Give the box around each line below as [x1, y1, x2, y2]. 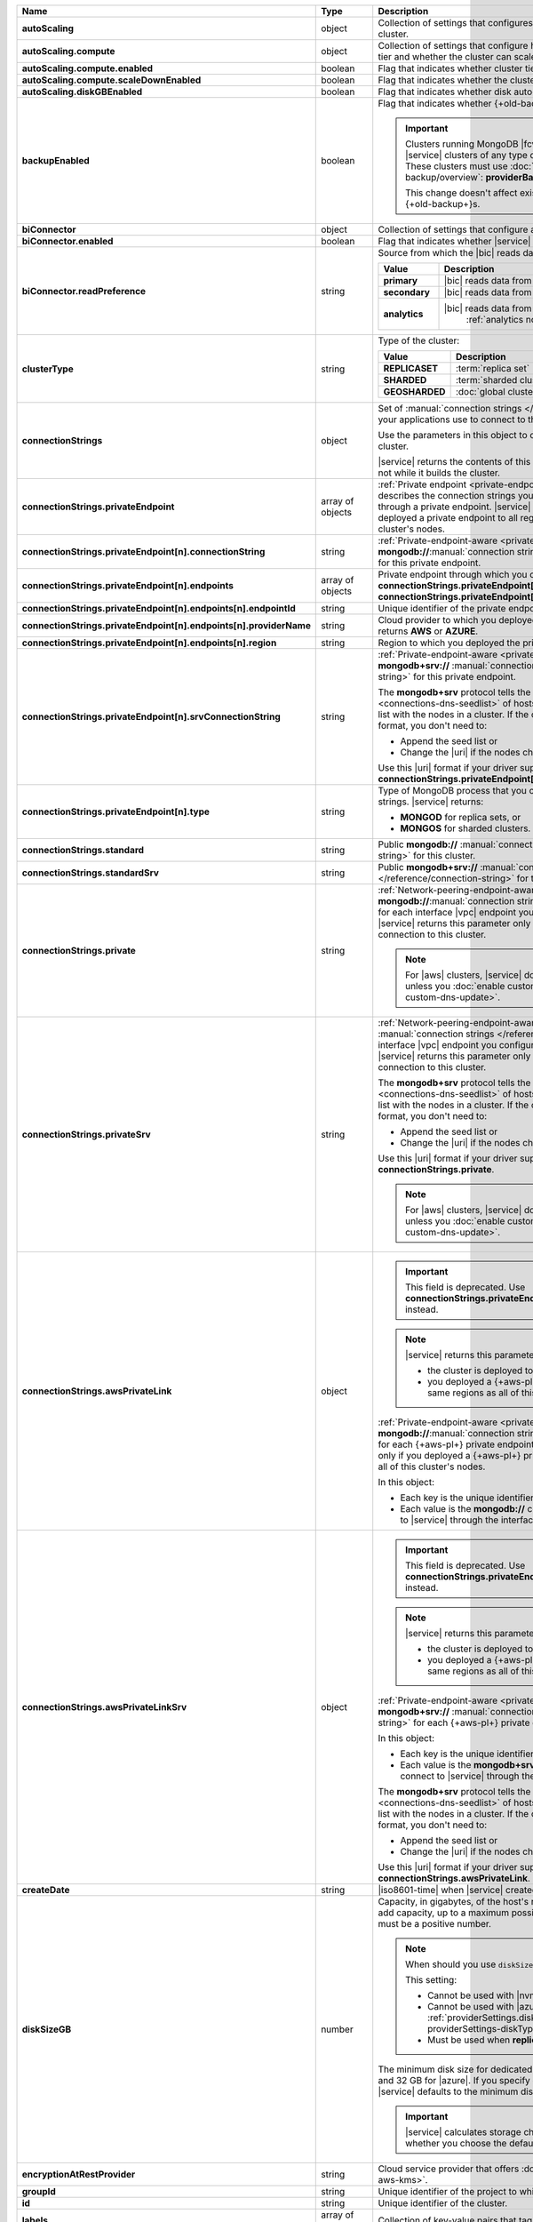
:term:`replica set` [455, 363, 530, 374]
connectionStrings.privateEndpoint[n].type [21, 805, 211, 818]
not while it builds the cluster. [378, 467, 501, 479]
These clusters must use [404, 160, 508, 172]
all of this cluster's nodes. [378, 1460, 486, 1473]
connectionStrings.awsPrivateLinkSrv [21, 1701, 187, 1713]
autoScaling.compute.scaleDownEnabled [21, 74, 202, 86]
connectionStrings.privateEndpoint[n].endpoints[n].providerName [21, 619, 311, 631]
